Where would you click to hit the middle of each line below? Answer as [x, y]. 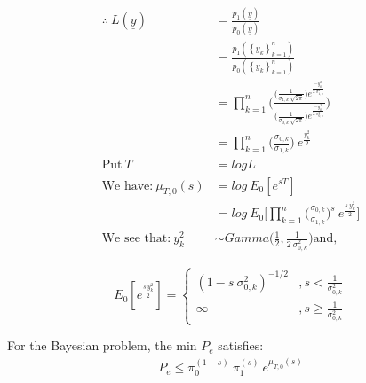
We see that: [136, 239]
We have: [127, 186]
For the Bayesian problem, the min [102, 345]
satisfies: [241, 345]
